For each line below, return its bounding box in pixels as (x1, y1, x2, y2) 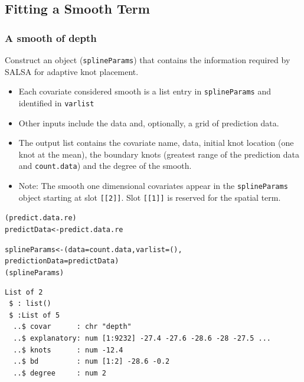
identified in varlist (18, 96, 94, 109)
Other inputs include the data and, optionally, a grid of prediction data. (18, 116, 279, 129)
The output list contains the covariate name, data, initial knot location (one (18, 136, 294, 149)
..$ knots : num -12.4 (13, 345, 123, 354)
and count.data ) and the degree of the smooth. (18, 159, 192, 172)
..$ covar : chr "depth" (13, 322, 132, 331)
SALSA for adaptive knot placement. (5, 65, 139, 77)
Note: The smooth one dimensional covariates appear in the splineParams (18, 179, 288, 191)
